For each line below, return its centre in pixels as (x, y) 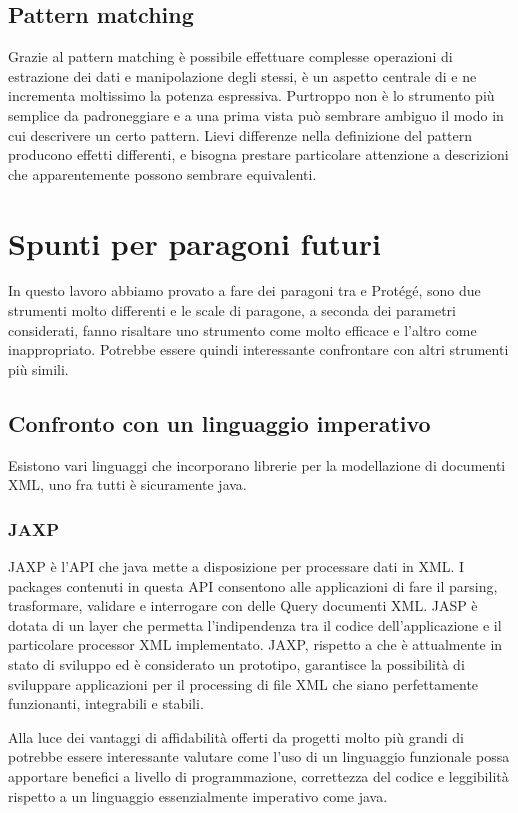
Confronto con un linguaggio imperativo (219, 422)
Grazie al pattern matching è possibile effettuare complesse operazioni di (230, 56)
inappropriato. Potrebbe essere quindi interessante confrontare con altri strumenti (258, 349)
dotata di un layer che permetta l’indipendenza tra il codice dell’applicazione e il (255, 624)
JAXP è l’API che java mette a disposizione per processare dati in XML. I (236, 566)
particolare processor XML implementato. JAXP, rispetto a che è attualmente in (255, 644)
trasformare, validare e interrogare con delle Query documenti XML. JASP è (243, 605)
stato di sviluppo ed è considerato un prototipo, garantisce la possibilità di (236, 664)
